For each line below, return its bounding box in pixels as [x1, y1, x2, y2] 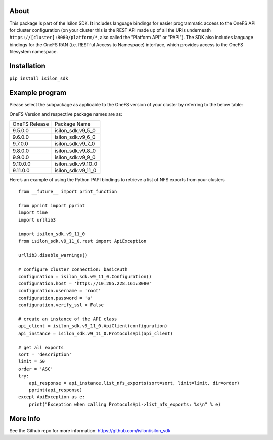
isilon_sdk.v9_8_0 [54, 147, 96, 154]
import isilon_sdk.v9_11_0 [18, 231, 85, 237]
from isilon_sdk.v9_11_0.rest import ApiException [18, 238, 147, 244]
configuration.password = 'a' [18, 295, 94, 301]
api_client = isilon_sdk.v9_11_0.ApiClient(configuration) [18, 323, 168, 329]
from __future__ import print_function [18, 189, 117, 195]
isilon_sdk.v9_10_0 [54, 160, 98, 167]
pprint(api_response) [28, 387, 83, 393]
